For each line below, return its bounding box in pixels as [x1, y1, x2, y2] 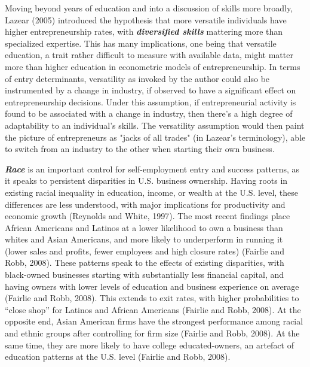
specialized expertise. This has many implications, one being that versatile [5, 37, 277, 49]
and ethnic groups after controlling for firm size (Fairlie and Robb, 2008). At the [5, 327, 300, 339]
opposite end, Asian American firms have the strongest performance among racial [5, 315, 303, 327]
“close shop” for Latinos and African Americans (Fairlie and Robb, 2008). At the [5, 303, 301, 316]
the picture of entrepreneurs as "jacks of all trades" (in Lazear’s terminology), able [5, 131, 306, 143]
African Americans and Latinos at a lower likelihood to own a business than [5, 221, 283, 233]
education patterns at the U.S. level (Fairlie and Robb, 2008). [5, 350, 231, 363]
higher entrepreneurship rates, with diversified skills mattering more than [5, 25, 283, 38]
